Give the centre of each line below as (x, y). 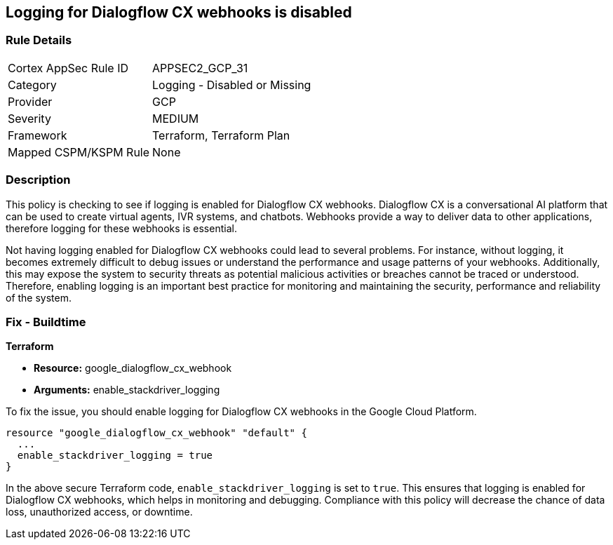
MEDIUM (176, 118)
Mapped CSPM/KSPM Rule (79, 152)
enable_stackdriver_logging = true (115, 456)
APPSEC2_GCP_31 (200, 68)
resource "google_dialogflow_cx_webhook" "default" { (156, 433)
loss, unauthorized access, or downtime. (99, 512)
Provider (30, 101)
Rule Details (39, 40)
